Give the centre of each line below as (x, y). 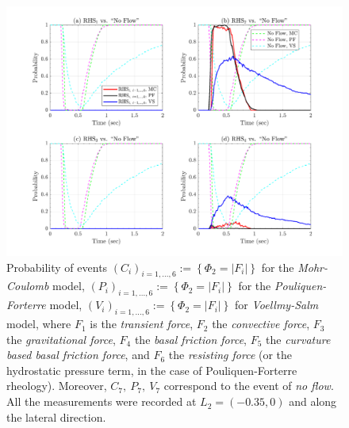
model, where (39, 324)
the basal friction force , (191, 339)
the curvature (298, 339)
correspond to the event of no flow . (249, 386)
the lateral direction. (56, 417)
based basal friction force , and (78, 355)
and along (313, 401)
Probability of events (57, 267)
